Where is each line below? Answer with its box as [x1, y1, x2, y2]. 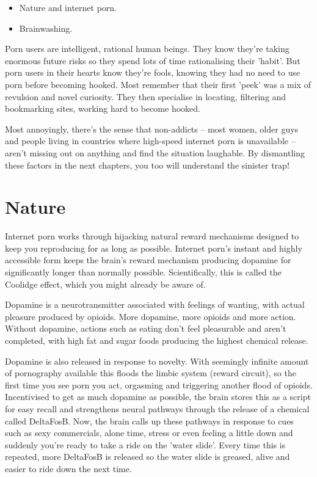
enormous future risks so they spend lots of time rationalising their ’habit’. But [5, 54, 301, 67]
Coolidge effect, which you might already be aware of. [5, 277, 206, 290]
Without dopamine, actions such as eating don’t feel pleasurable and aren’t [5, 322, 286, 335]
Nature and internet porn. [19, 1, 117, 13]
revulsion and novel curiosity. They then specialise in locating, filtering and [5, 90, 286, 103]
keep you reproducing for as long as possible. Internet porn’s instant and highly [5, 241, 302, 254]
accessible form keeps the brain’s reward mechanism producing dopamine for [5, 253, 291, 266]
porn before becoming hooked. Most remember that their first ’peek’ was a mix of [5, 78, 311, 90]
